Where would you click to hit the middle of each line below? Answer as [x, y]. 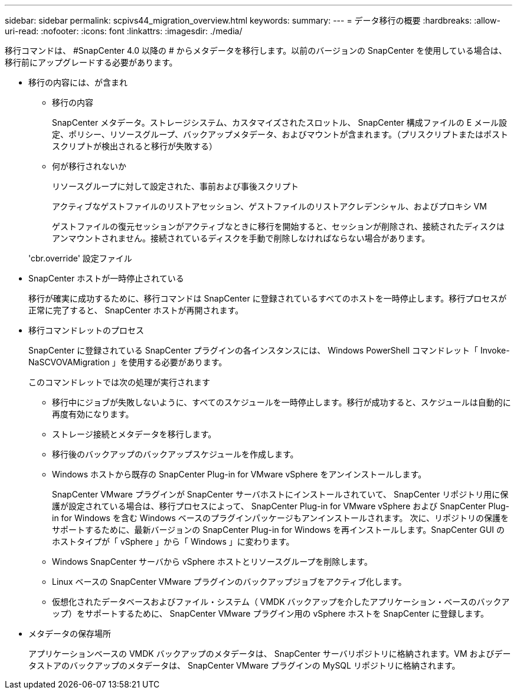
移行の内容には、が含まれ [78, 82]
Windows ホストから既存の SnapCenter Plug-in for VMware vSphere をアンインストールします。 [239, 474]
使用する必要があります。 [178, 362]
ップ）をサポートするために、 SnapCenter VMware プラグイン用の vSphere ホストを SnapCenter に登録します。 [271, 613]
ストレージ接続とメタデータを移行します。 [134, 434]
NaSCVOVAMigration [69, 362]
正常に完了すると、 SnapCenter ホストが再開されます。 [136, 310]
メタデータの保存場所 [70, 634]
